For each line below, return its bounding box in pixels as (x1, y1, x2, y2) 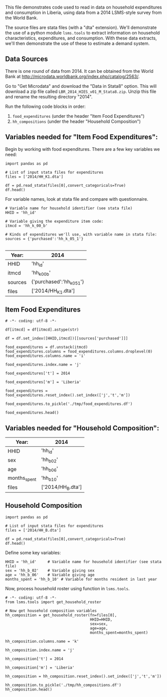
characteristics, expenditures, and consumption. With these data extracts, (5, 35, 157, 41)
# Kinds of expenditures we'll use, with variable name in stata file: (5, 232, 157, 237)
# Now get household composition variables (5, 608, 97, 613)
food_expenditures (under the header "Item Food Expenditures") (12, 113, 145, 119)
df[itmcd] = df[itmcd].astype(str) (5, 327, 79, 333)
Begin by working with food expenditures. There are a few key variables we (5, 146, 160, 152)
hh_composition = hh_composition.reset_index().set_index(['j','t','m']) (5, 674, 162, 679)
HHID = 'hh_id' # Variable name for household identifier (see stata (5, 559, 162, 564)
